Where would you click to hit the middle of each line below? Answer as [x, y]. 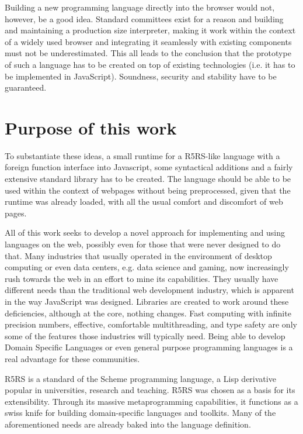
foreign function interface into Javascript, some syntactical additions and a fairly [149, 167]
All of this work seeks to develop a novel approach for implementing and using [145, 232]
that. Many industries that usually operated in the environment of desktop [138, 255]
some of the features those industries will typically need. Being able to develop [145, 335]
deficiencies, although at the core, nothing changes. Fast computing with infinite [148, 313]
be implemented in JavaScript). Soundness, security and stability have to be [141, 76]
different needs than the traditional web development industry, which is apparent [149, 290]
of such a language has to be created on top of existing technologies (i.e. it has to [150, 64]
